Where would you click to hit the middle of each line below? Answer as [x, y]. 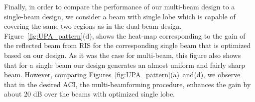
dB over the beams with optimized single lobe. [104, 94]
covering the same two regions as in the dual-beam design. [93, 26]
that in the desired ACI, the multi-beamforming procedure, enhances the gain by [127, 84]
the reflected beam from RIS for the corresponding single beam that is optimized [127, 45]
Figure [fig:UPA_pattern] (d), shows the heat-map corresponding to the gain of [125, 35]
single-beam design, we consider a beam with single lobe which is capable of [120, 16]
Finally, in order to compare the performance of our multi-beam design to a [120, 6]
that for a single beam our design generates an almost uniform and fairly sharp [125, 65]
